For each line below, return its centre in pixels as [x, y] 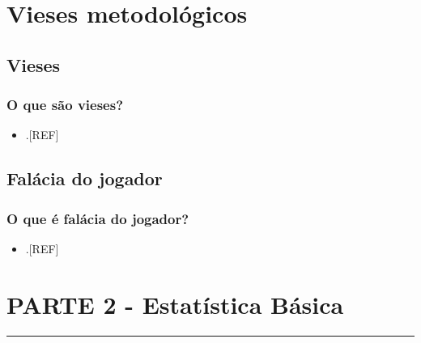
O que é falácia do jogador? [98, 218]
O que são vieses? [65, 105]
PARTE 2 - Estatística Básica [175, 304]
